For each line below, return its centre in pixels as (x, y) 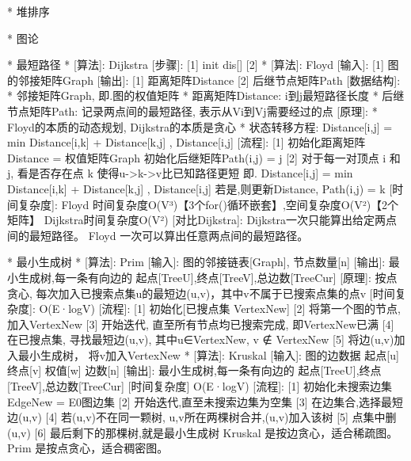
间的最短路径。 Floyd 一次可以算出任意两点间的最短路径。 (158, 235)
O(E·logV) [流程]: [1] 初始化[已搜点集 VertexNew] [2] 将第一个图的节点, (220, 309)
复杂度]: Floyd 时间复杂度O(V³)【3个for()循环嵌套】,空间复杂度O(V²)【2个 (208, 204)
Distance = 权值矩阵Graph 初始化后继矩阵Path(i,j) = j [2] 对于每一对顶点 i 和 (204, 157)
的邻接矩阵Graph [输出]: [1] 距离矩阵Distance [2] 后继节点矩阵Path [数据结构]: (204, 80)
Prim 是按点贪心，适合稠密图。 (88, 448)
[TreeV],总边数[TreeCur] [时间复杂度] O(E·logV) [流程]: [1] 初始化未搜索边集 (200, 386)
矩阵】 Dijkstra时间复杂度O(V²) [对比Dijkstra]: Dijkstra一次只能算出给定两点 (202, 220)
